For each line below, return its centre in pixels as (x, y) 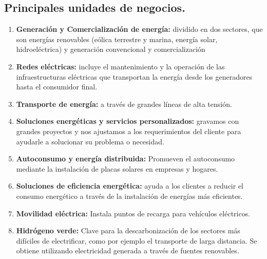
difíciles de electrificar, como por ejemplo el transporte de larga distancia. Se (137, 240)
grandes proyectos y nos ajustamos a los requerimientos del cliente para (129, 131)
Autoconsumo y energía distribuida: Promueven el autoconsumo (126, 159)
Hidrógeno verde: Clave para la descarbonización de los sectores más (128, 230)
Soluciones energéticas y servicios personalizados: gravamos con (128, 121)
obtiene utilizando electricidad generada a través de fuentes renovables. (128, 251)
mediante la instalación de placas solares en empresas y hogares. (117, 168)
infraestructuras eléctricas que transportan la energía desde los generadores (134, 76)
